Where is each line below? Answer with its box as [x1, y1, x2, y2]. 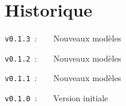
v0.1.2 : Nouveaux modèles [5, 52, 121, 64]
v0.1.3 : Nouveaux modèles [5, 32, 121, 44]
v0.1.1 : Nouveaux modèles [5, 72, 121, 84]
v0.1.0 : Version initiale [5, 92, 108, 104]
